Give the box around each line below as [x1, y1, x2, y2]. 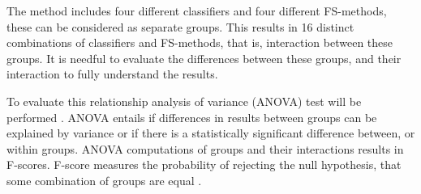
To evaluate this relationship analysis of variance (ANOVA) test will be [6, 92, 362, 109]
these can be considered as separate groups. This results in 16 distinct [6, 18, 354, 35]
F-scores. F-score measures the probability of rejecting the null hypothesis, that [6, 156, 402, 173]
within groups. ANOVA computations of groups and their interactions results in [6, 140, 404, 157]
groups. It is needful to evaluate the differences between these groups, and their [6, 49, 402, 66]
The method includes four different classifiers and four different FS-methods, [6, 2, 387, 19]
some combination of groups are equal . [6, 171, 202, 188]
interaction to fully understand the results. [6, 65, 218, 82]
